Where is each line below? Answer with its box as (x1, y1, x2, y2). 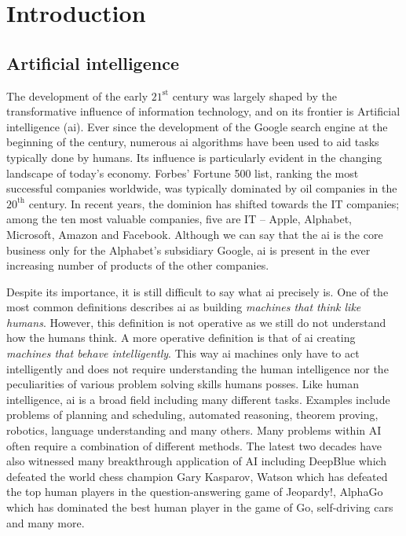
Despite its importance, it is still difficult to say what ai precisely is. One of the (6, 283, 389, 299)
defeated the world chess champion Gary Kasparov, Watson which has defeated (6, 468, 388, 484)
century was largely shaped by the (172, 87, 337, 104)
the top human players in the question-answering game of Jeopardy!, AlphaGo (6, 483, 383, 500)
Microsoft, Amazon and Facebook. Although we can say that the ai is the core (6, 226, 383, 242)
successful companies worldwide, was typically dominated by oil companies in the (6, 180, 397, 196)
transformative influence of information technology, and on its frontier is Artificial (6, 103, 401, 119)
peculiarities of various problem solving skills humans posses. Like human (6, 376, 360, 392)
